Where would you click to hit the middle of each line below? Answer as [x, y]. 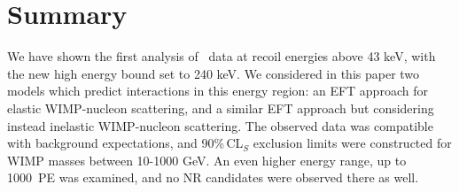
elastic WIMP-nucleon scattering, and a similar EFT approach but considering [221, 108]
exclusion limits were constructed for [352, 143]
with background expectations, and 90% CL [125, 143]
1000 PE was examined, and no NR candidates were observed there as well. [213, 177]
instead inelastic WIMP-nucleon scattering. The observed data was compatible [220, 125]
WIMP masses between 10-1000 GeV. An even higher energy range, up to [207, 160]
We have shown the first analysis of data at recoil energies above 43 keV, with [222, 56]
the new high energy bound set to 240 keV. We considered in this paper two [214, 73]
